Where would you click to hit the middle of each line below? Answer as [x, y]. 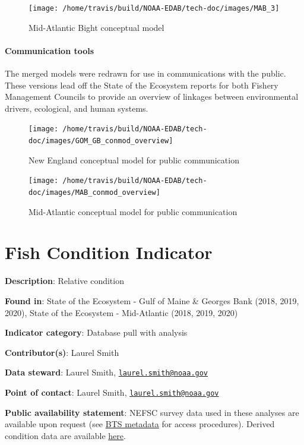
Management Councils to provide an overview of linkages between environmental [152, 97]
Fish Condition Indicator [109, 252]
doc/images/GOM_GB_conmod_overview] [101, 141]
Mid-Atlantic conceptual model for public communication [133, 211]
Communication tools [50, 50]
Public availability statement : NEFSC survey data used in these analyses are [152, 412]
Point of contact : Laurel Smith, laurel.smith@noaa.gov [112, 392]
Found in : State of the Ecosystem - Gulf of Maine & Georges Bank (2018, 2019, [152, 300]
